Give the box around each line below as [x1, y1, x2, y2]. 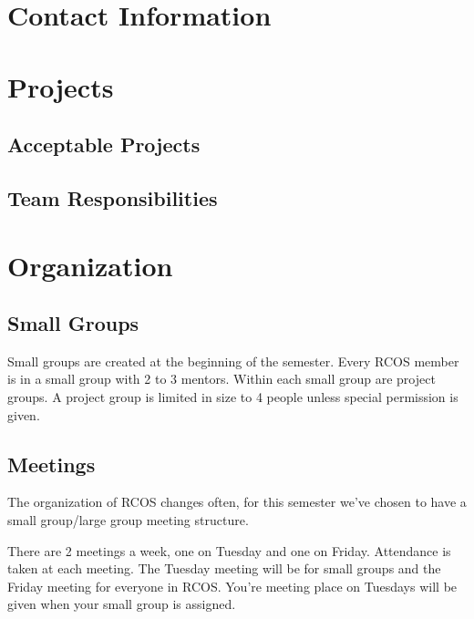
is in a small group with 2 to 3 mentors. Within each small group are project [7, 369, 436, 388]
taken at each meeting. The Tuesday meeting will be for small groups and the [7, 559, 441, 578]
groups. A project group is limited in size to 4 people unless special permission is [7, 387, 459, 407]
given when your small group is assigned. [7, 594, 236, 614]
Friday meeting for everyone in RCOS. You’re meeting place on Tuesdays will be [7, 576, 458, 595]
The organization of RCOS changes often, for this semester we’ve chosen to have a [7, 492, 467, 511]
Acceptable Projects [7, 130, 201, 159]
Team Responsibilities [7, 183, 218, 211]
